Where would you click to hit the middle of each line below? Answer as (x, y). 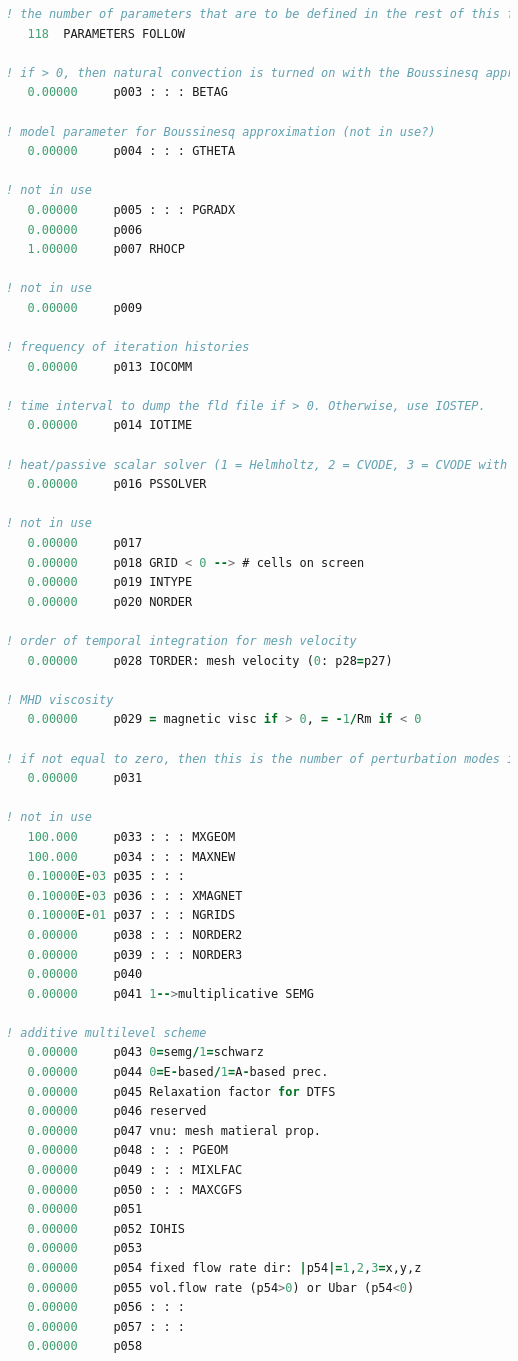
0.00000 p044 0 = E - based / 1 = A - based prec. (178, 1072)
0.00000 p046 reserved (117, 1111)
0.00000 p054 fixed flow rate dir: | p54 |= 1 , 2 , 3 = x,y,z (224, 1268)
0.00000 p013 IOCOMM (110, 366)
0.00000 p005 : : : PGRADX (131, 209)
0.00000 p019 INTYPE (110, 582)
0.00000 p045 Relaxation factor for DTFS (181, 1091)
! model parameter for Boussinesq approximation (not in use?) (221, 131)
